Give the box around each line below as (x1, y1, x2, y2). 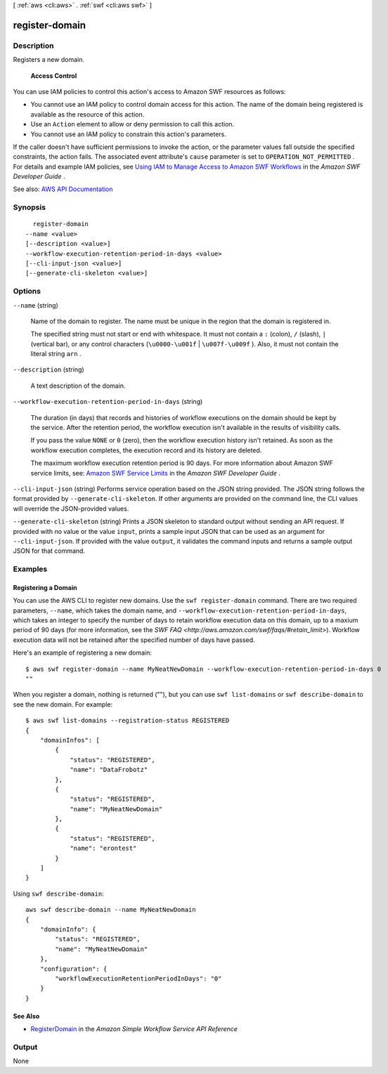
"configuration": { (39, 964, 108, 973)
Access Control (30, 71, 77, 80)
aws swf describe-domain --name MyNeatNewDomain (25, 906, 196, 914)
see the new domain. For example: (13, 700, 112, 709)
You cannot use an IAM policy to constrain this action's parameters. (30, 130, 226, 138)
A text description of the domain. (30, 381, 126, 390)
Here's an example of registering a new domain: (13, 648, 153, 657)
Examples (13, 564, 48, 574)
